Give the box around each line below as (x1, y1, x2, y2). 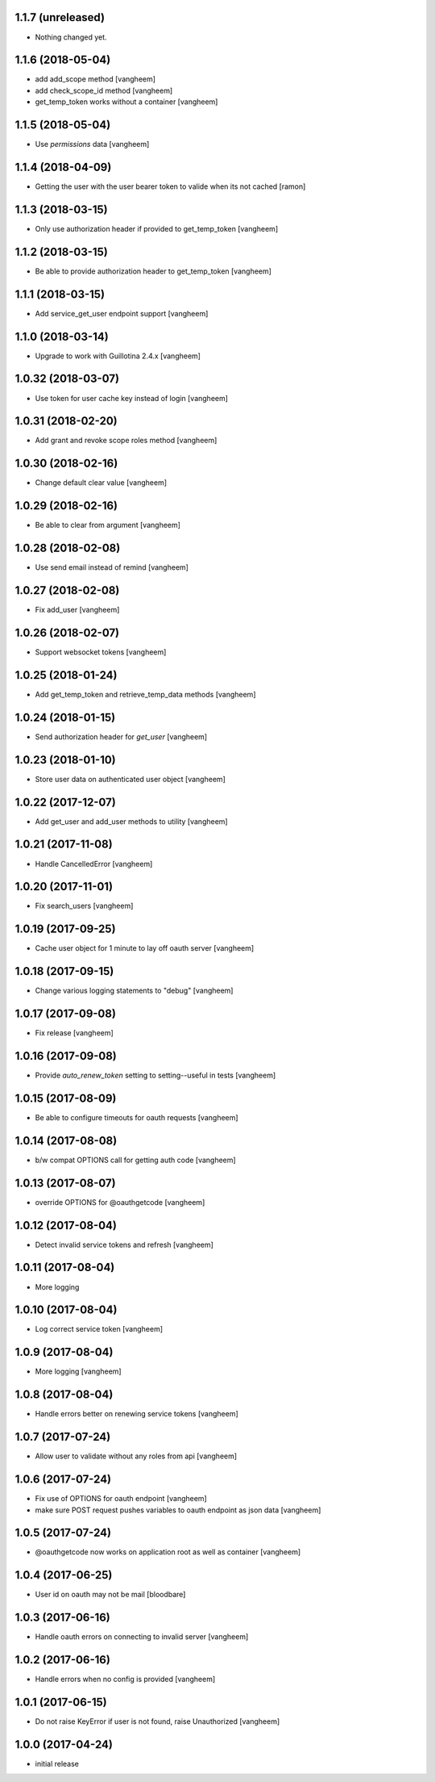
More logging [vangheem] (35, 1366, 122, 1376)
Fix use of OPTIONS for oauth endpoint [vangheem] (35, 1494, 207, 1504)
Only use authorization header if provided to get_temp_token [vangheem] (35, 224, 278, 233)
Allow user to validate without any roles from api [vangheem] (35, 1451, 238, 1461)
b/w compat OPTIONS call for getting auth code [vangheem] (35, 1155, 237, 1165)
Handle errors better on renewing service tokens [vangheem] (35, 1409, 238, 1419)
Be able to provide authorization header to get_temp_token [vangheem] (35, 266, 271, 276)
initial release (35, 1759, 80, 1768)
